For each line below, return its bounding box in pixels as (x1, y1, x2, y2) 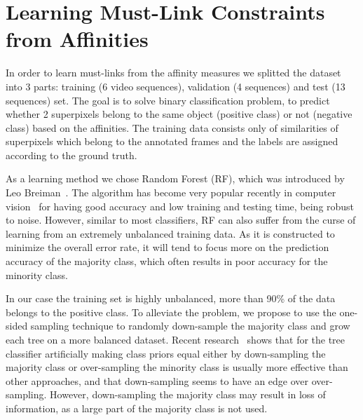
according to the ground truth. (6, 147, 137, 162)
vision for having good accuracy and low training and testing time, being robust (6, 198, 355, 213)
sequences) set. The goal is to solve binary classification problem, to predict (6, 93, 330, 107)
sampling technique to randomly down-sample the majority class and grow (30, 318, 350, 333)
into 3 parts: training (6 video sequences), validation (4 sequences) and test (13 (6, 79, 345, 93)
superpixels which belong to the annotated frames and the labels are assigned (6, 134, 338, 149)
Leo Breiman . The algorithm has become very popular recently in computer (6, 185, 336, 200)
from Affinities (6, 25, 149, 53)
